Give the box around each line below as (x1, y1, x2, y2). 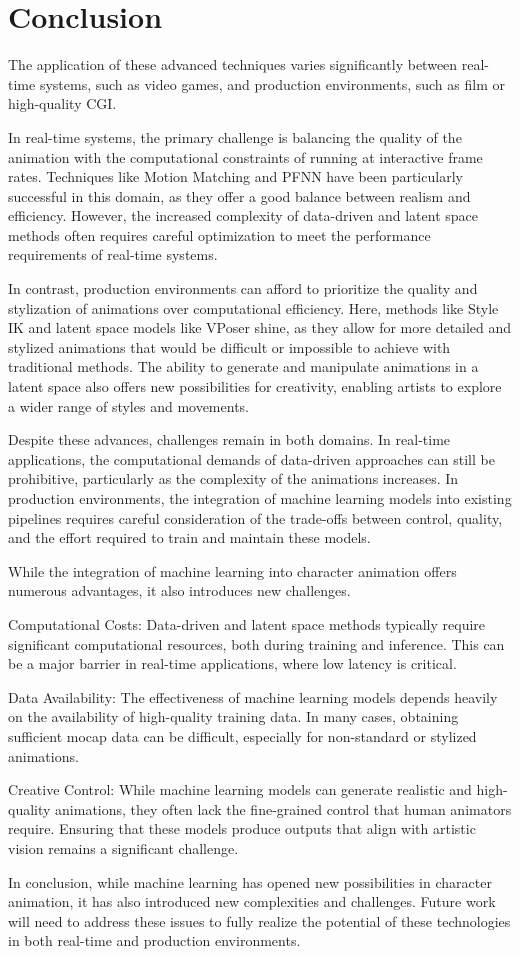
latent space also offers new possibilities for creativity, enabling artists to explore (8, 376, 502, 397)
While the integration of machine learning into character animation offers (8, 560, 457, 581)
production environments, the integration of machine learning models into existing (8, 488, 512, 508)
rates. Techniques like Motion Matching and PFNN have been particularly (8, 166, 463, 187)
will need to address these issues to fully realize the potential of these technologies (8, 910, 511, 931)
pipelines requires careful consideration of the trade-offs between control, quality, (8, 507, 503, 528)
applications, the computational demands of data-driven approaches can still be (8, 448, 495, 469)
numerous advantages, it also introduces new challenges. (8, 580, 351, 601)
